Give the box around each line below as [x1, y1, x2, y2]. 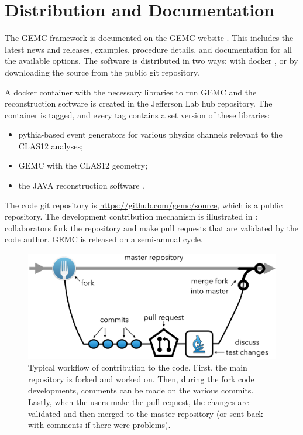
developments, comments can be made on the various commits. [28, 384, 254, 396]
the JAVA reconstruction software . [18, 179, 144, 191]
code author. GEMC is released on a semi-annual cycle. [5, 233, 203, 245]
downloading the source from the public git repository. [5, 66, 199, 78]
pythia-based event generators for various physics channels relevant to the [18, 128, 283, 141]
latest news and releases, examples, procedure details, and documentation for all [5, 43, 292, 55]
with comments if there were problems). [28, 419, 171, 431]
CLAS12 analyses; [18, 139, 83, 152]
